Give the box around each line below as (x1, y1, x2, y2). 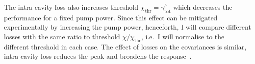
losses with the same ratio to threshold (4, 31, 120, 41)
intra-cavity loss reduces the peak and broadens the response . (4, 51, 192, 61)
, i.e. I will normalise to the (141, 31, 225, 41)
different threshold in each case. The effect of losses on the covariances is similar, (4, 41, 247, 51)
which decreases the (173, 2, 232, 12)
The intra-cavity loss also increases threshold (4, 2, 138, 12)
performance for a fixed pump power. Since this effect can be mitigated (4, 12, 218, 22)
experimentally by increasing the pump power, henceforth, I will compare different (4, 22, 251, 32)
